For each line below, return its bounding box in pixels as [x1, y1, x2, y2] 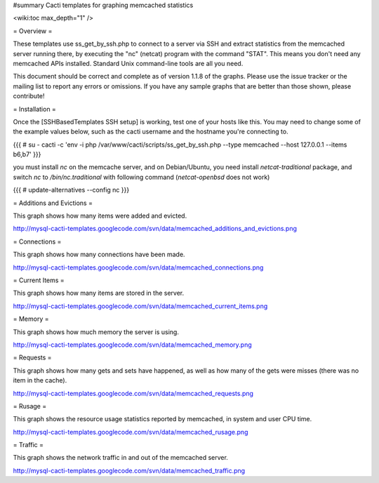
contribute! [13, 92, 45, 100]
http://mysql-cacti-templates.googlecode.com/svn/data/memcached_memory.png [13, 340, 252, 349]
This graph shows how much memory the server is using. [13, 327, 179, 336]
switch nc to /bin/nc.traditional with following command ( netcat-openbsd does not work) [13, 173, 270, 181]
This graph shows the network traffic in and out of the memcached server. [13, 454, 228, 462]
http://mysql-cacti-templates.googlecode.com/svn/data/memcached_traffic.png [13, 466, 246, 475]
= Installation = [13, 105, 56, 113]
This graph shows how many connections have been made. [13, 250, 185, 259]
